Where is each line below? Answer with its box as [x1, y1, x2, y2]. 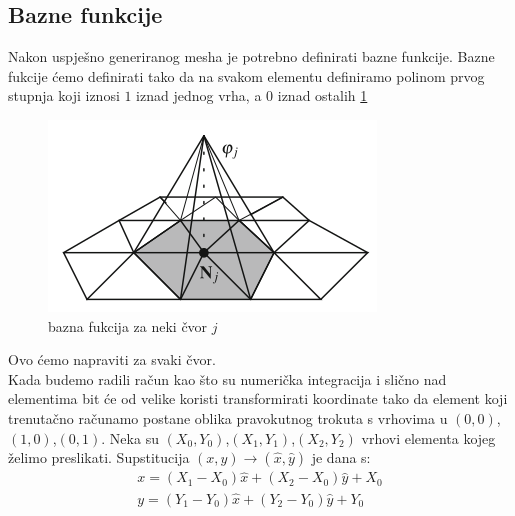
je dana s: [311, 447, 371, 468]
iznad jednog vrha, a [136, 85, 262, 106]
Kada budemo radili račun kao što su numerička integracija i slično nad [8, 368, 447, 389]
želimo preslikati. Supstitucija [8, 447, 190, 468]
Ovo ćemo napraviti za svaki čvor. [8, 349, 216, 370]
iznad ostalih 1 [277, 85, 368, 106]
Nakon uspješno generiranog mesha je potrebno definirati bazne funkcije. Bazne [8, 46, 495, 67]
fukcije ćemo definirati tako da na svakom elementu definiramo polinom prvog [8, 65, 485, 86]
